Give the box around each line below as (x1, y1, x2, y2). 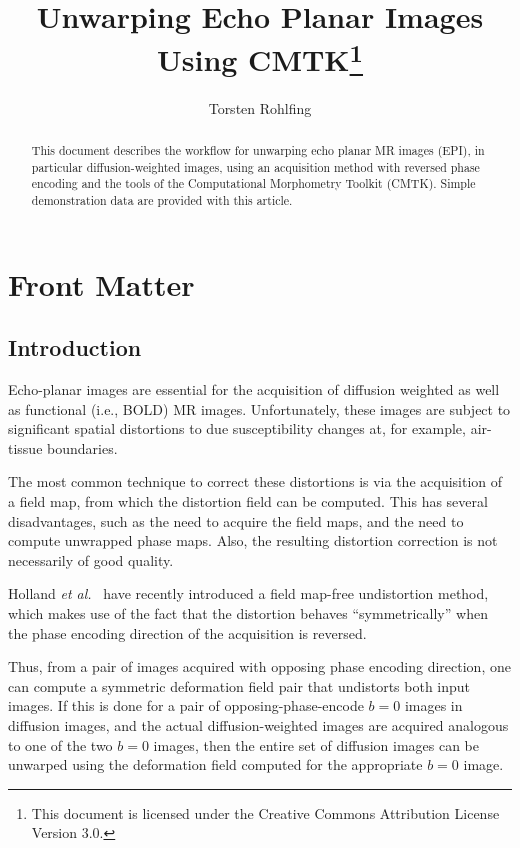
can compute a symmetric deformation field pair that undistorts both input (8, 675, 471, 696)
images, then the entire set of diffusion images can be (153, 734, 480, 755)
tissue (8, 437, 43, 458)
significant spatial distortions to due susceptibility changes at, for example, (8, 418, 466, 439)
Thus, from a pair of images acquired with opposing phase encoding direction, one (8, 656, 511, 677)
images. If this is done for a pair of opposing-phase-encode (8, 695, 364, 716)
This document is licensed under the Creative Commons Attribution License (31, 802, 500, 823)
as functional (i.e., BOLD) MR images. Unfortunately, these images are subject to (8, 398, 511, 419)
